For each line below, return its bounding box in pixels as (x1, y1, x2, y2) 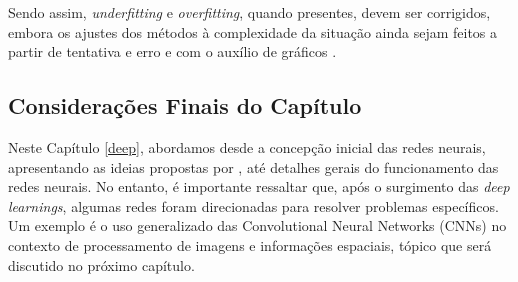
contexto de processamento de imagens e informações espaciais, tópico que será (8, 234, 492, 255)
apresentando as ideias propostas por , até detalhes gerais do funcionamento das (8, 156, 499, 177)
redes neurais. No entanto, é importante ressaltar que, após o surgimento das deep (8, 176, 510, 197)
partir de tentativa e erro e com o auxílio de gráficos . (8, 41, 337, 62)
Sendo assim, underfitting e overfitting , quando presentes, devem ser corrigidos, (8, 2, 491, 22)
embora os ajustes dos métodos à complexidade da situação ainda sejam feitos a (8, 21, 498, 42)
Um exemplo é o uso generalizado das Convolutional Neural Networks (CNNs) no (8, 215, 507, 236)
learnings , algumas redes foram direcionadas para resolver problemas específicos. (8, 195, 499, 216)
